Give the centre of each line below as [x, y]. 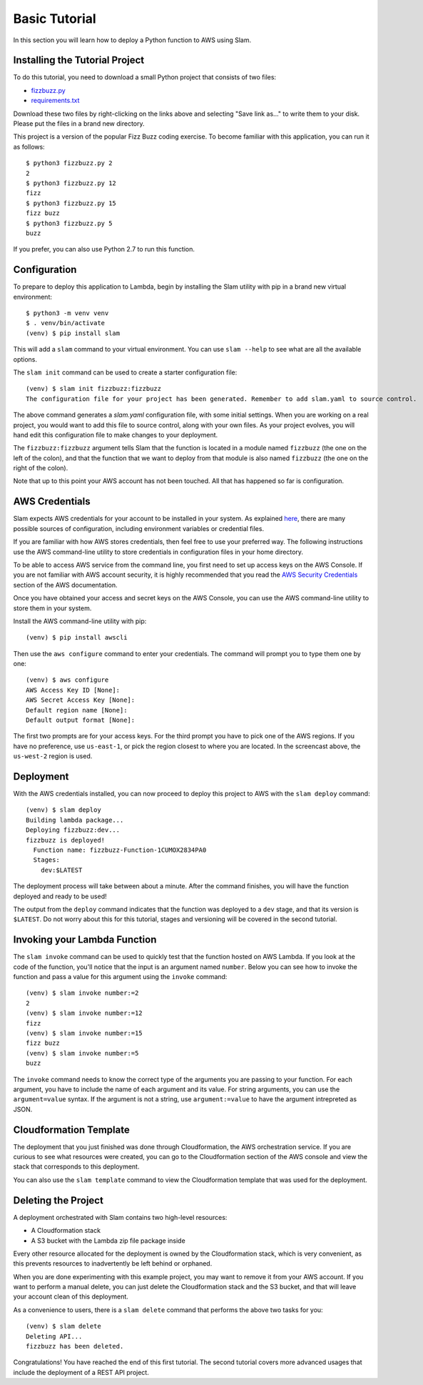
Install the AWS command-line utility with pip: [80, 621]
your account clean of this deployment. [71, 1296]
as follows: [29, 147]
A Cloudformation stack [66, 1231]
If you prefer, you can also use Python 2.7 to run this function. [104, 249]
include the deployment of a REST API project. [81, 1372]
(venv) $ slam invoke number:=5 [82, 1053]
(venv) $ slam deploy [63, 810]
